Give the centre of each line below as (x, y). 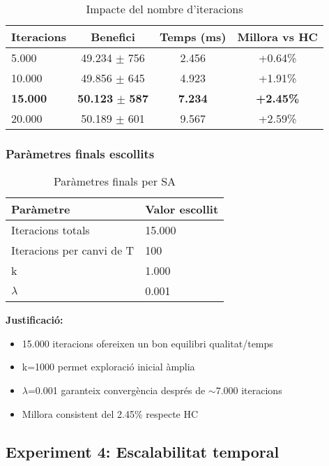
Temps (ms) (193, 37)
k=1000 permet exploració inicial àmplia (108, 367)
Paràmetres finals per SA (115, 181)
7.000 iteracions (249, 390)
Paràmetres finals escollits (80, 153)
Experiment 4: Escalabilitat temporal (143, 451)
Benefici (113, 37)
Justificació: (35, 320)
